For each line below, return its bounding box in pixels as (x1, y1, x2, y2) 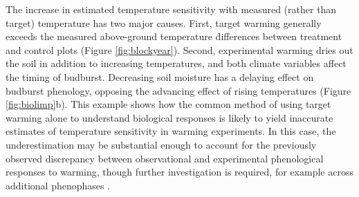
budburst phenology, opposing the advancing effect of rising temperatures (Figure (6, 83, 351, 97)
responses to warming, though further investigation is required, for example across (6, 165, 353, 179)
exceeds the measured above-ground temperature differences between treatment (6, 29, 342, 44)
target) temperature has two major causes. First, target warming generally (6, 15, 322, 30)
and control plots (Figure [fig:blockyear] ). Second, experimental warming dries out (6, 42, 353, 57)
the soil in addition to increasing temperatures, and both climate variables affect (6, 56, 347, 71)
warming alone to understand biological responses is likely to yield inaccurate (6, 110, 333, 124)
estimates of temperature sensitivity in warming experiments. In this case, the (6, 124, 336, 138)
